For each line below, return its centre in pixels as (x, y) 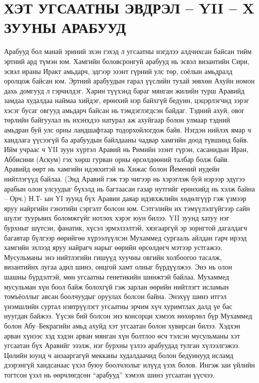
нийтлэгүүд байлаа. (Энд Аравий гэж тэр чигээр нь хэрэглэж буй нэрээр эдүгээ (125, 179)
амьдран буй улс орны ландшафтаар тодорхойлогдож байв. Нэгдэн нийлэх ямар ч (128, 130)
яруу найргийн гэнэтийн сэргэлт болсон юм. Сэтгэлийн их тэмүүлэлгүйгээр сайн (127, 208)
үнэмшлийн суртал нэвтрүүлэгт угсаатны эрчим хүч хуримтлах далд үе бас (118, 306)
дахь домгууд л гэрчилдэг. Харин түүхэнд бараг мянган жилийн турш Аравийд (124, 90)
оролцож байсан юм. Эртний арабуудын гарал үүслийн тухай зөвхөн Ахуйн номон (129, 81)
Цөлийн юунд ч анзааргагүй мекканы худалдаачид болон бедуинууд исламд (119, 355)
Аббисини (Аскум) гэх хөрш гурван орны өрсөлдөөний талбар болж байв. (117, 159)
